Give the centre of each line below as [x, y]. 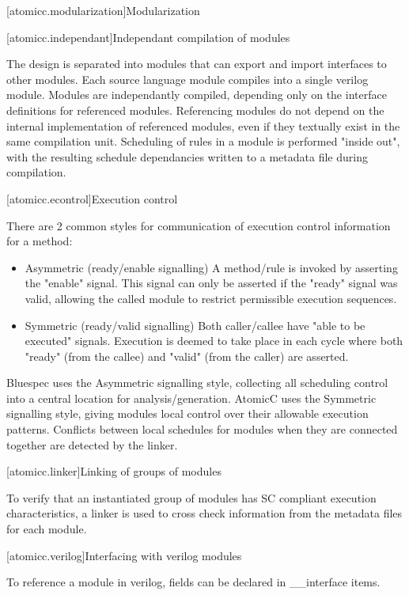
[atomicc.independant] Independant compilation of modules [148, 37]
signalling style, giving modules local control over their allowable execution [187, 413]
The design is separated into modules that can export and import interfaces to [197, 64]
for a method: [40, 241]
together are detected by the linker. [92, 444]
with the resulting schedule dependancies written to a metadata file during [187, 156]
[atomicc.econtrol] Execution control [92, 198]
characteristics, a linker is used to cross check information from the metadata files [204, 513]
